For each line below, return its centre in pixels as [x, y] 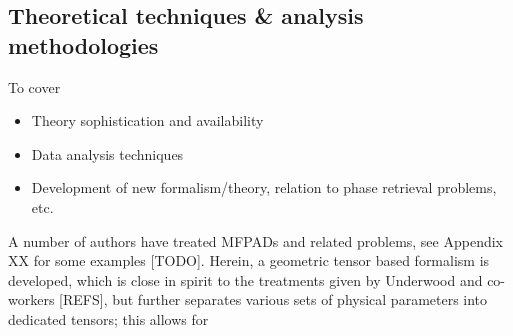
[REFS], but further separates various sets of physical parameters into [273, 299]
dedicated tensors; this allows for [108, 318]
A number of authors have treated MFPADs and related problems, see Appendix [255, 240]
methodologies [83, 44]
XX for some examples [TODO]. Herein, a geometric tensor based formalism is [249, 260]
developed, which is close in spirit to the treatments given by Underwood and [245, 279]
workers [31, 299]
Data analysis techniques [107, 153]
